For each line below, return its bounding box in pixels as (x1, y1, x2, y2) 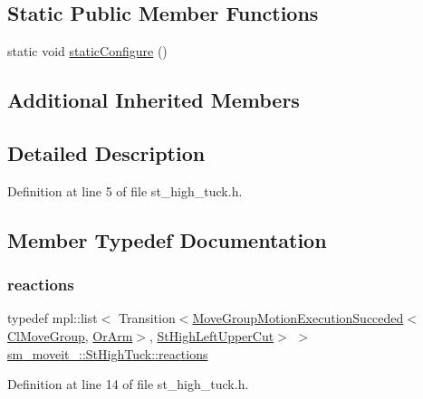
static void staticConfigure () (7, 42, 168, 61)
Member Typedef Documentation (7, 225, 327, 253)
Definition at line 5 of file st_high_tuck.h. (7, 181, 243, 200)
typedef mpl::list (7, 309, 98, 328)
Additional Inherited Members (7, 86, 300, 114)
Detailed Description (7, 138, 206, 166)
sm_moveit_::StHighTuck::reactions (7, 344, 208, 363)
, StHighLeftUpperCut (149, 326, 274, 345)
